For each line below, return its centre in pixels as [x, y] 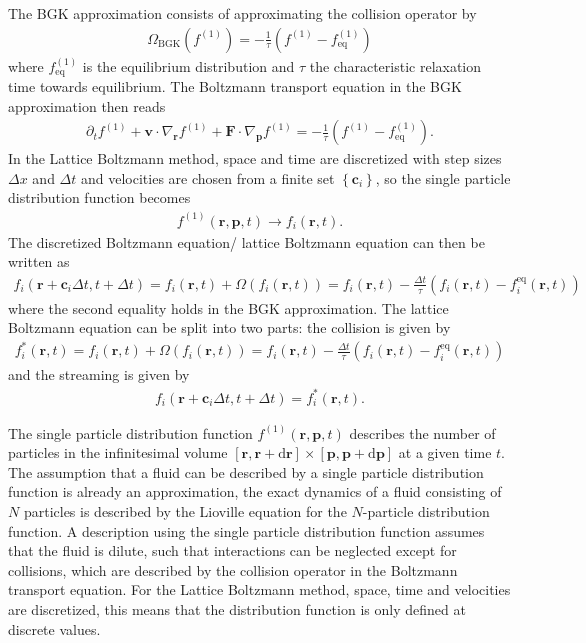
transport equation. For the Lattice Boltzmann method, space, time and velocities [259, 589]
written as [39, 261]
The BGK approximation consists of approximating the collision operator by [242, 13]
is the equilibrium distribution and [188, 65]
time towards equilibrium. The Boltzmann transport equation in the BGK [235, 86]
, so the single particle [443, 177]
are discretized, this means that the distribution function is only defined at [237, 608]
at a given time [445, 452]
